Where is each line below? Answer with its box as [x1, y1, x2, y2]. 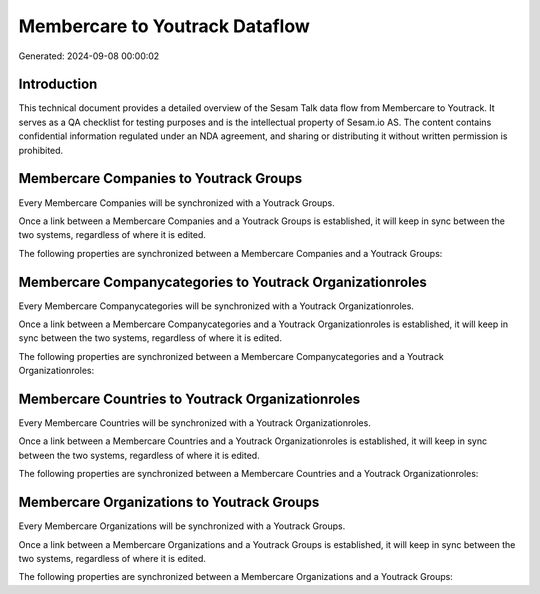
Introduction [18, 76, 98, 93]
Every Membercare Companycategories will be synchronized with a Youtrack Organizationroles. [18, 300, 415, 312]
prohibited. [18, 144, 64, 156]
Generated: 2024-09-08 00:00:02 [18, 50, 160, 62]
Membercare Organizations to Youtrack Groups [18, 494, 320, 511]
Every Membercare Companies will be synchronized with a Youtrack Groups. [18, 196, 335, 209]
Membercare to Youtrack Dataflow [18, 15, 310, 37]
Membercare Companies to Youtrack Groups [18, 170, 303, 187]
